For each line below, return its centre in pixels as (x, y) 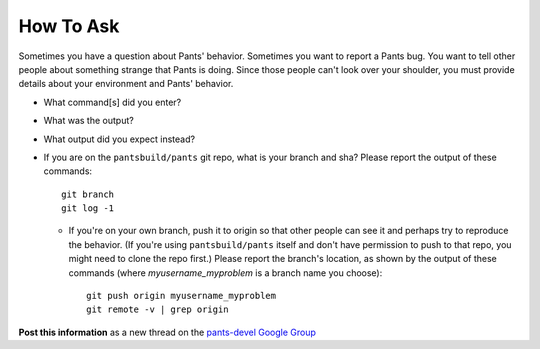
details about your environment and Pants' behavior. (126, 84)
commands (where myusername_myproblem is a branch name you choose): (225, 272)
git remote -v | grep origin (157, 309)
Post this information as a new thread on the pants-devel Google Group (167, 332)
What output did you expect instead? (119, 139)
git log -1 (88, 208)
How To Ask (69, 26)
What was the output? (88, 121)
